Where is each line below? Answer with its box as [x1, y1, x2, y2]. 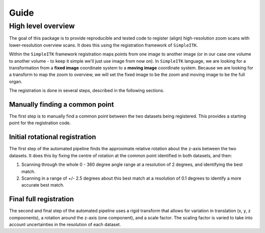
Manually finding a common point [9, 100, 114, 109]
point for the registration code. [9, 120, 71, 126]
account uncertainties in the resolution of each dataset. [9, 221, 121, 227]
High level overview [9, 22, 75, 30]
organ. [9, 78, 23, 84]
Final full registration [9, 195, 74, 203]
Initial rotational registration [9, 133, 96, 141]
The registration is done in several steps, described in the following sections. [9, 88, 164, 93]
